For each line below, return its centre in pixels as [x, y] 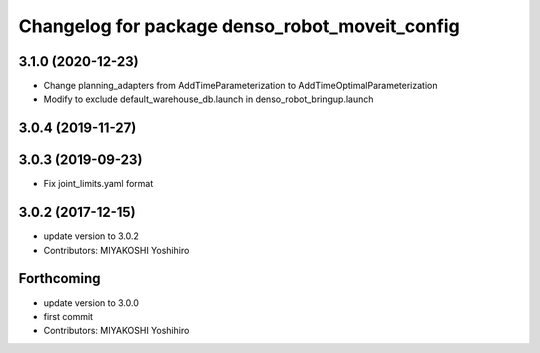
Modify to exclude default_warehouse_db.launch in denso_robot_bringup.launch [208, 99]
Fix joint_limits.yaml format [98, 184]
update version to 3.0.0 [91, 302]
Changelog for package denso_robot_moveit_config [239, 26]
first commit [68, 316]
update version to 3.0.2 [91, 236]
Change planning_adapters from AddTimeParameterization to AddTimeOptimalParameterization [240, 86]
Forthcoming [59, 278]
